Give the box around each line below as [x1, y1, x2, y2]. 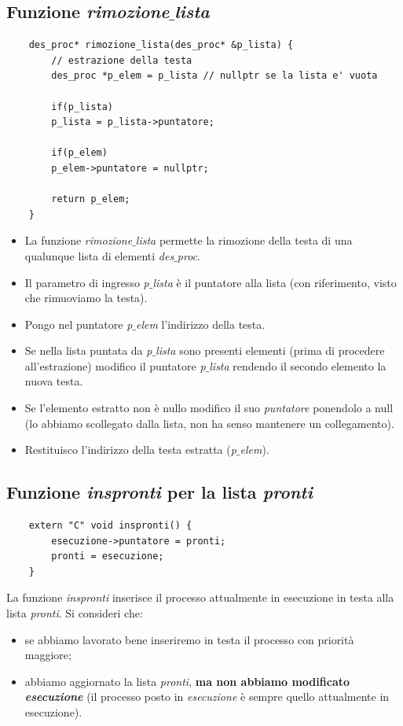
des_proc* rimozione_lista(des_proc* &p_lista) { [28, 39, 294, 51]
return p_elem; [51, 193, 130, 205]
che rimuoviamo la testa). [24, 289, 148, 306]
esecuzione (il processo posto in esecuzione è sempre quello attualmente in [24, 688, 390, 705]
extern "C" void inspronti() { [28, 520, 192, 532]
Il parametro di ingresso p [24, 274, 149, 290]
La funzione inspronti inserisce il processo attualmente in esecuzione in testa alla [6, 589, 394, 606]
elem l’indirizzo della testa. [136, 315, 266, 332]
